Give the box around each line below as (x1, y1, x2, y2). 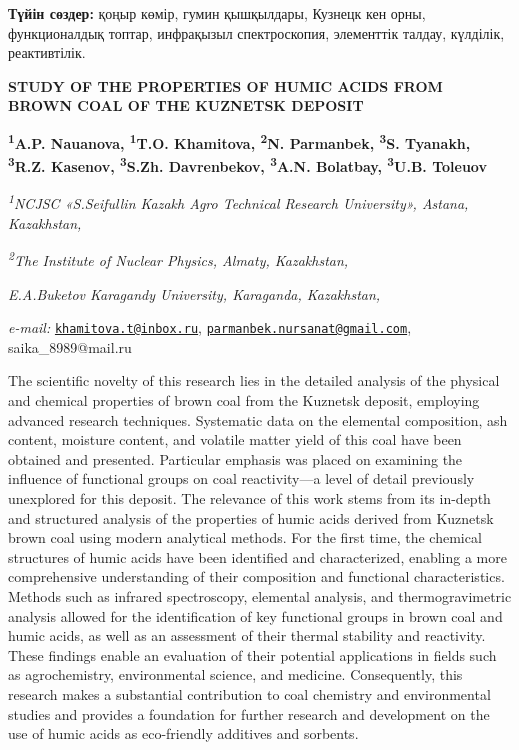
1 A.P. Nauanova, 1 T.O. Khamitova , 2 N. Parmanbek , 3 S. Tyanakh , (8, 129, 471, 153)
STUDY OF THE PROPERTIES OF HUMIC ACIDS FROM (8, 75, 443, 96)
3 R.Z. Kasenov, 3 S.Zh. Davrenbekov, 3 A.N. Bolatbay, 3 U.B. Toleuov (8, 153, 487, 176)
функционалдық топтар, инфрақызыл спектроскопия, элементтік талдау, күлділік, (8, 22, 505, 43)
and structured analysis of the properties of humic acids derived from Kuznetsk (8, 507, 494, 528)
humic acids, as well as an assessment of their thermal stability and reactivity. (8, 625, 486, 646)
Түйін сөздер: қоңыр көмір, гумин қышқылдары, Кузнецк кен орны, (8, 3, 426, 23)
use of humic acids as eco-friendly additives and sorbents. (8, 723, 359, 744)
